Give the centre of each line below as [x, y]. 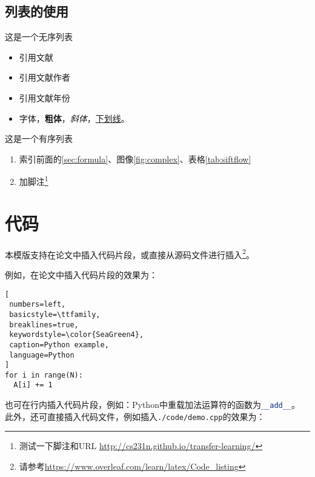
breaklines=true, [44, 325]
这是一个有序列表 [39, 138]
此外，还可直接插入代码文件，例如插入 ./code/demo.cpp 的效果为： [135, 416]
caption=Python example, [59, 345]
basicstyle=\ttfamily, [55, 314]
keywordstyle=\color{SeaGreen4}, [77, 335]
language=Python [42, 355]
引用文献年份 [45, 97]
